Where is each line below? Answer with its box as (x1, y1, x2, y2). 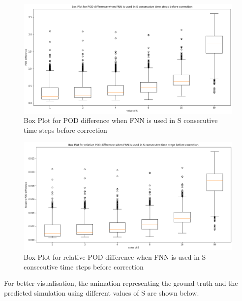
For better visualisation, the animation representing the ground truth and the (4, 278, 238, 288)
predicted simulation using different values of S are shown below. (4, 287, 199, 298)
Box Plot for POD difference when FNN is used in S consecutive (24, 115, 218, 125)
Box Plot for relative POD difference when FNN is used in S (24, 252, 206, 262)
